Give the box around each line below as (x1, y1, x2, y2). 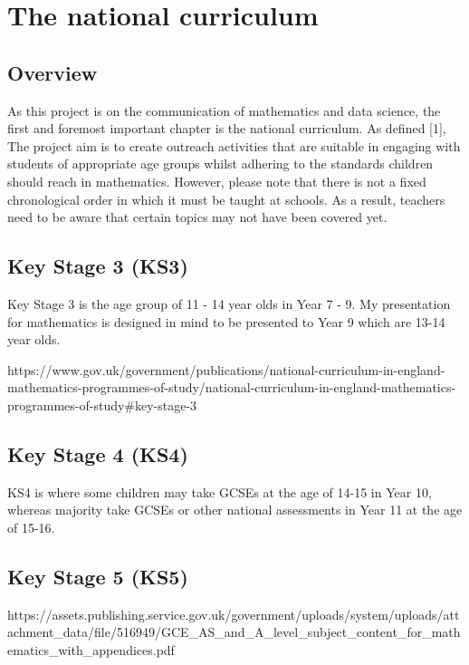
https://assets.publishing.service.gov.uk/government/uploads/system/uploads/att (7, 604, 460, 623)
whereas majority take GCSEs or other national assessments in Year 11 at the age (7, 500, 463, 519)
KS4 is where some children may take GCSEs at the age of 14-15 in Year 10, (7, 482, 432, 501)
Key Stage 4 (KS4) (7, 439, 188, 467)
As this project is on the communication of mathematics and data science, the (7, 101, 441, 120)
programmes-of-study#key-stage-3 (7, 395, 197, 414)
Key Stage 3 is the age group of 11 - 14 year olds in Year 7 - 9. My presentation (7, 294, 451, 313)
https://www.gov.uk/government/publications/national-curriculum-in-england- (7, 360, 445, 379)
